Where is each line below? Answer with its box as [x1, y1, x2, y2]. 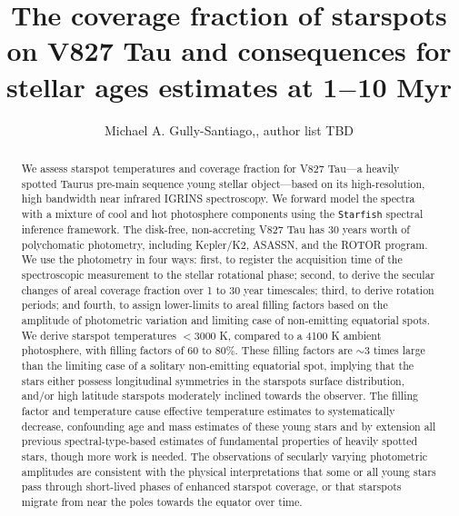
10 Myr [357, 67, 453, 104]
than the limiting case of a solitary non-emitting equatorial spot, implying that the [21, 357, 414, 372]
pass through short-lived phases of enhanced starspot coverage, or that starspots [21, 479, 402, 494]
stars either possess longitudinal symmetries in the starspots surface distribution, [21, 372, 404, 388]
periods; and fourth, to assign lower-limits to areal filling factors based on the [21, 297, 388, 313]
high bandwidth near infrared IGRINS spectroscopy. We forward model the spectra [21, 191, 415, 206]
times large [373, 342, 425, 358]
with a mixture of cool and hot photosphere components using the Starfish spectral [21, 205, 424, 221]
